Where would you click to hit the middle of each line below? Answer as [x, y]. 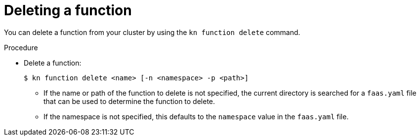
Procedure [21, 47]
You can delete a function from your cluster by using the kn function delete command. [152, 32]
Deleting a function [68, 10]
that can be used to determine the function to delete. [129, 101]
